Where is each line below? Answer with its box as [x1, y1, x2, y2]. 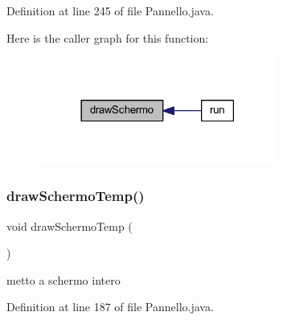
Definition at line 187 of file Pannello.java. [6, 298, 214, 315]
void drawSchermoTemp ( [6, 217, 133, 234]
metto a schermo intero [6, 271, 121, 288]
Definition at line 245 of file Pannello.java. [6, 2, 214, 18]
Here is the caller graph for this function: [6, 29, 209, 46]
